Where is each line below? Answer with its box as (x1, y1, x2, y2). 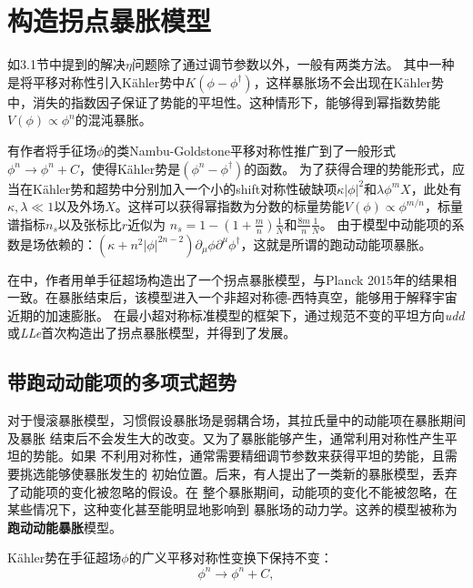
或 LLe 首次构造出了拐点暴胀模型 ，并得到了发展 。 (7, 323, 297, 342)
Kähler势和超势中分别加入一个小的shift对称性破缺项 (32, 178, 337, 198)
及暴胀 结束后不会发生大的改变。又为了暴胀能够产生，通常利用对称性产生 (7, 428, 445, 447)
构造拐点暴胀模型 (7, 2, 212, 39)
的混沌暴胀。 (75, 110, 152, 129)
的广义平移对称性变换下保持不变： (128, 548, 333, 567)
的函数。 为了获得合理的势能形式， (244, 158, 453, 177)
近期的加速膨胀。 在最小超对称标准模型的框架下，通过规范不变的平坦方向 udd (7, 305, 465, 324)
